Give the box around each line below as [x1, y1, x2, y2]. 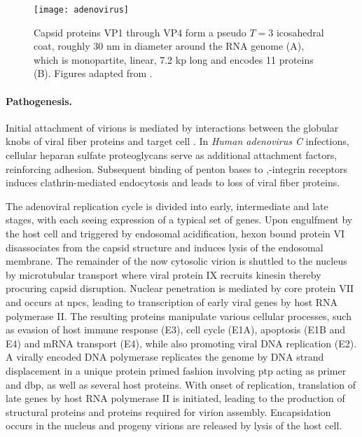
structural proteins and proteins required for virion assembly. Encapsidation [6, 404, 331, 419]
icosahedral [276, 25, 324, 39]
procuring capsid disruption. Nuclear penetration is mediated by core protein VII [6, 281, 354, 296]
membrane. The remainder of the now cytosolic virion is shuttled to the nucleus [6, 254, 347, 268]
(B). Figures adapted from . [34, 66, 153, 81]
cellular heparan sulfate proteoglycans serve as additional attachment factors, [6, 148, 337, 162]
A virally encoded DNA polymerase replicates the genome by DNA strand [6, 349, 324, 364]
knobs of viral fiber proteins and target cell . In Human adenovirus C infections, [6, 134, 349, 148]
